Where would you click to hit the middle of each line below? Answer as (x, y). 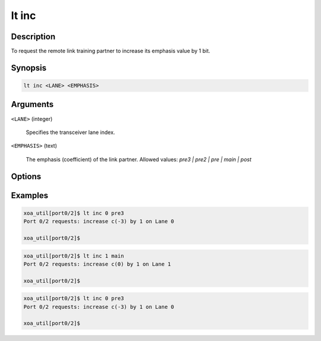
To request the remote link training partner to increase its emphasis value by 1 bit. (111, 51)
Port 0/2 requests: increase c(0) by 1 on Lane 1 (97, 264)
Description (33, 37)
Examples (30, 195)
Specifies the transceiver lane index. (70, 132)
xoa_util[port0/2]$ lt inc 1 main (74, 256)
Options (26, 176)
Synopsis (29, 68)
